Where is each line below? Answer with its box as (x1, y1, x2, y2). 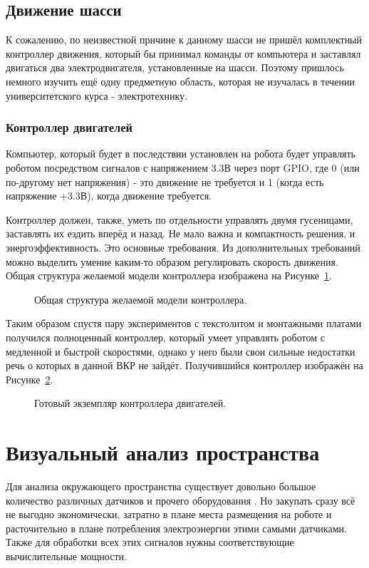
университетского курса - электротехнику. (6, 88, 187, 103)
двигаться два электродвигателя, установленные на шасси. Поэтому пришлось (6, 60, 344, 75)
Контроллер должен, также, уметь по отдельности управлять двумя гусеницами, (6, 212, 353, 227)
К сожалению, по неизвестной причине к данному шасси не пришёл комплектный (6, 32, 363, 47)
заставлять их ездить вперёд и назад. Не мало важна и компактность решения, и (6, 226, 355, 241)
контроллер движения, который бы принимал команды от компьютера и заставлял (6, 46, 361, 61)
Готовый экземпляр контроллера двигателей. (34, 396, 227, 410)
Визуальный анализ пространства (6, 438, 320, 467)
